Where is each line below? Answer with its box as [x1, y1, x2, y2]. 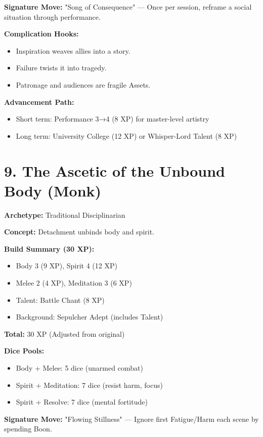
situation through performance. [4, 11, 101, 22]
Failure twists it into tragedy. [16, 62, 107, 73]
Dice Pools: [4, 345, 45, 356]
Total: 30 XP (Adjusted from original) [4, 328, 125, 339]
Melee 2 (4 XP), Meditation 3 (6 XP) [16, 277, 132, 288]
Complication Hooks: [4, 28, 79, 39]
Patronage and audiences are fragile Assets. [16, 79, 151, 90]
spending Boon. [4, 423, 52, 434]
